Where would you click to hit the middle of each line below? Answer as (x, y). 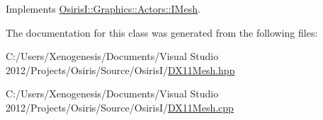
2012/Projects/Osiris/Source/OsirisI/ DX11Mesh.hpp (120, 70)
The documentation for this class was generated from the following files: (162, 32)
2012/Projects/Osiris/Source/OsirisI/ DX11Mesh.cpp (120, 107)
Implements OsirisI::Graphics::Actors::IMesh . (103, 8)
